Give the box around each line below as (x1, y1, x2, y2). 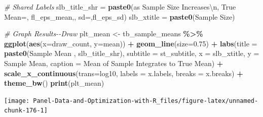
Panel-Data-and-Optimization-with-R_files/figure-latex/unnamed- (33, 97, 258, 104)
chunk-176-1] (4, 107, 48, 114)
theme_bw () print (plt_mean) (4, 78, 104, 88)
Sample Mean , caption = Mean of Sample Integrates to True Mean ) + (4, 57, 223, 68)
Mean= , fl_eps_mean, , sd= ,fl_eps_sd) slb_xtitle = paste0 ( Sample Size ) (4, 11, 235, 22)
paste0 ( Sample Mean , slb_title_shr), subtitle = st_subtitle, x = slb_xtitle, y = (4, 48, 259, 58)
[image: (4, 97, 30, 104)
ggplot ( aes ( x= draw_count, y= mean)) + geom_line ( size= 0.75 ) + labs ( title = (4, 38, 257, 48)
